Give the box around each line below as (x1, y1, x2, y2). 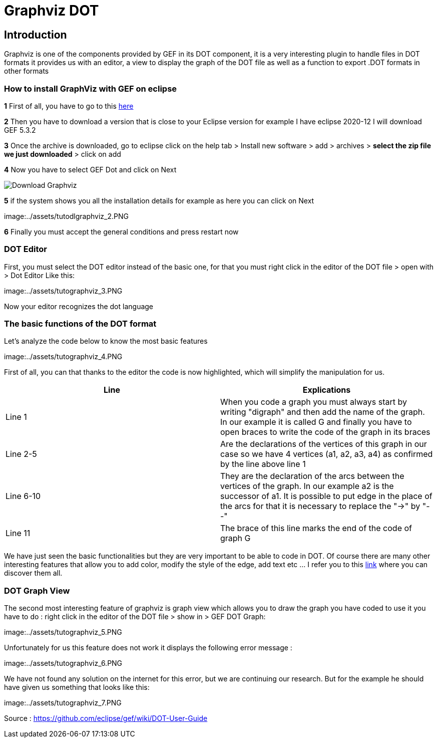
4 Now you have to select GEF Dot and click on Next (4, 165, 177, 174)
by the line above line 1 (220, 459, 306, 469)
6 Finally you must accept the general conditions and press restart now (4, 227, 239, 236)
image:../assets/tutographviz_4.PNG (4, 352, 123, 361)
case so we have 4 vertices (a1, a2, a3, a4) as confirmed (220, 449, 433, 459)
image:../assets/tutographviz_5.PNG (4, 628, 122, 637)
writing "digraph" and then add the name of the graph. (220, 407, 425, 417)
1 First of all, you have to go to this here (4, 101, 134, 110)
